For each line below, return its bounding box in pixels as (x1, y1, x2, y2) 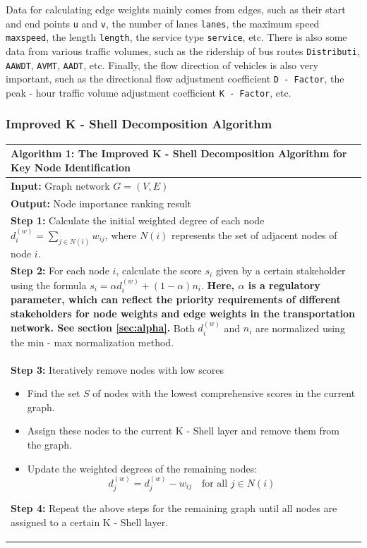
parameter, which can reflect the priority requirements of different (11, 292, 341, 307)
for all (201, 478, 228, 489)
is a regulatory (248, 277, 320, 292)
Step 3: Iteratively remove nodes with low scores (11, 362, 224, 377)
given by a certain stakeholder (215, 263, 346, 278)
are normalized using (255, 320, 345, 335)
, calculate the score (116, 263, 202, 278)
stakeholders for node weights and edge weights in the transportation (11, 305, 356, 320)
